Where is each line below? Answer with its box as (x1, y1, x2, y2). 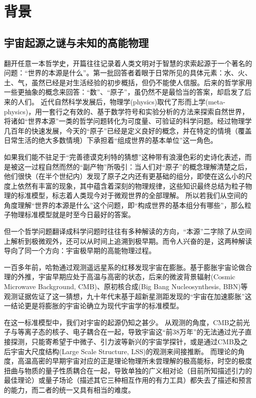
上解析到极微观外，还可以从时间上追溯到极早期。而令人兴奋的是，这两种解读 (4, 235, 252, 246)
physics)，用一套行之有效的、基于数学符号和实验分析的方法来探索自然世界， (4, 106, 249, 116)
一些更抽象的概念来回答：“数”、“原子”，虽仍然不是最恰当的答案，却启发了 (4, 87, 245, 97)
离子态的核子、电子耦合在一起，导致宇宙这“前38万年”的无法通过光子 (24, 327, 245, 337)
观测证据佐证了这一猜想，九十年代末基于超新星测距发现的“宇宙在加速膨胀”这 (4, 291, 252, 301)
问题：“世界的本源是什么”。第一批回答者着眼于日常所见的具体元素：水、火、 (4, 67, 252, 78)
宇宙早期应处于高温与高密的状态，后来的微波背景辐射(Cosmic (38, 271, 235, 282)
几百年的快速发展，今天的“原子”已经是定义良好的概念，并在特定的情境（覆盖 (4, 125, 252, 135)
